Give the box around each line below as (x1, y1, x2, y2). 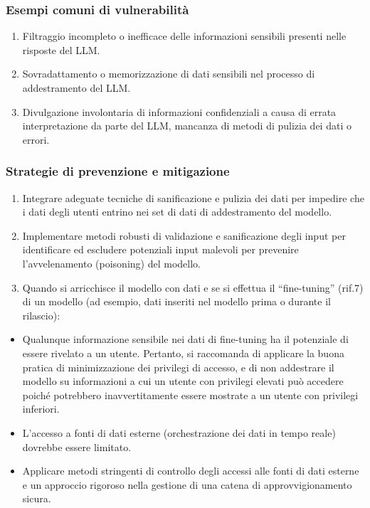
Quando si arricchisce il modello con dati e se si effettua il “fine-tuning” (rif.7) (22, 280, 364, 295)
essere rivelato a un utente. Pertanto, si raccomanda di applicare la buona (22, 345, 344, 360)
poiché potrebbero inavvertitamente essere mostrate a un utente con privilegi (22, 387, 359, 402)
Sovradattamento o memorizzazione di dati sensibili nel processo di (22, 66, 315, 81)
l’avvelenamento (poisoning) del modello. (22, 255, 201, 270)
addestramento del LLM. (22, 80, 131, 95)
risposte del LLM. (22, 42, 100, 57)
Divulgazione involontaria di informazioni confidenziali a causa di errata (22, 104, 337, 119)
